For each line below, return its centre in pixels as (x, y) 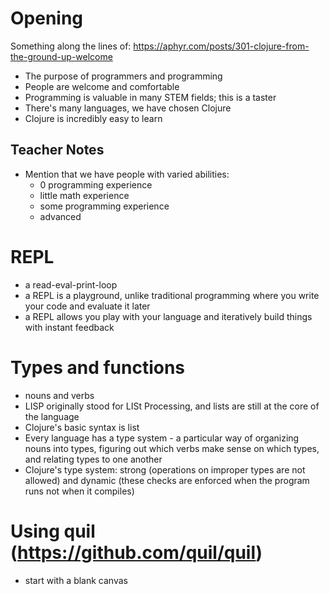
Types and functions (98, 367)
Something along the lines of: (71, 46)
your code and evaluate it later (87, 306)
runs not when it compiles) (79, 491)
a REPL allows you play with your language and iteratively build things (168, 316)
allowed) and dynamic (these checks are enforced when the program (167, 480)
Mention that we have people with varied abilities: (127, 174)
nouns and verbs (59, 395)
